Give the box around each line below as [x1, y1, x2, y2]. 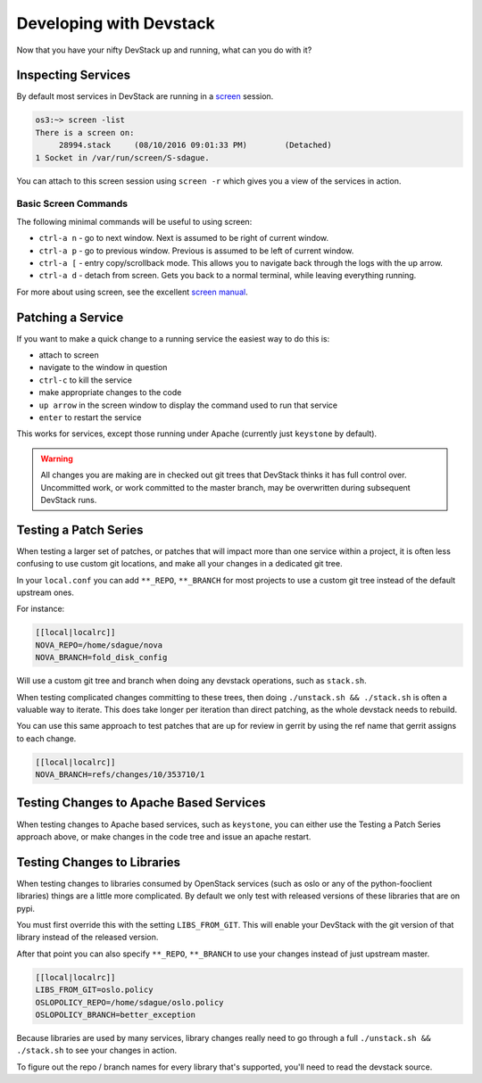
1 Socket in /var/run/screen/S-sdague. [35, 153, 210, 162]
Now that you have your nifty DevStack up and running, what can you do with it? [16, 45, 312, 55]
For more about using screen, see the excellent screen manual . [16, 286, 249, 297]
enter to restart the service [38, 411, 142, 423]
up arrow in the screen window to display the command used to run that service [38, 400, 338, 410]
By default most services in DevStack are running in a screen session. [16, 91, 274, 102]
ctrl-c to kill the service [38, 375, 133, 385]
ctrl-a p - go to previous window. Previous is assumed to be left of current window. [38, 245, 354, 256]
